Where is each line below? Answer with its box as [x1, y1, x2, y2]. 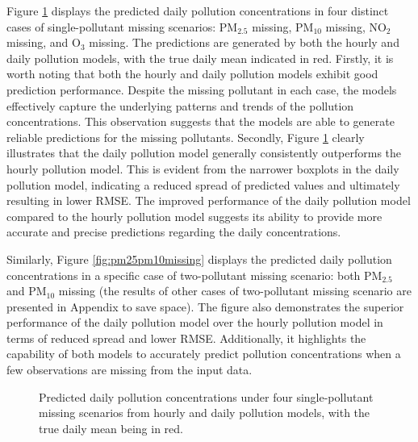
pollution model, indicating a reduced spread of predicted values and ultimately [6, 176, 400, 193]
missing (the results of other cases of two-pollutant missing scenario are [58, 282, 412, 299]
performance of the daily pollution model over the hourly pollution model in [6, 314, 383, 331]
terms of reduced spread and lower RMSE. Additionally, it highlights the [6, 329, 366, 346]
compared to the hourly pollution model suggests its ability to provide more [6, 207, 382, 224]
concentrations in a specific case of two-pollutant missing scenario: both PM [6, 266, 382, 283]
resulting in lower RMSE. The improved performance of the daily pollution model [6, 192, 411, 209]
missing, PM [252, 18, 314, 35]
